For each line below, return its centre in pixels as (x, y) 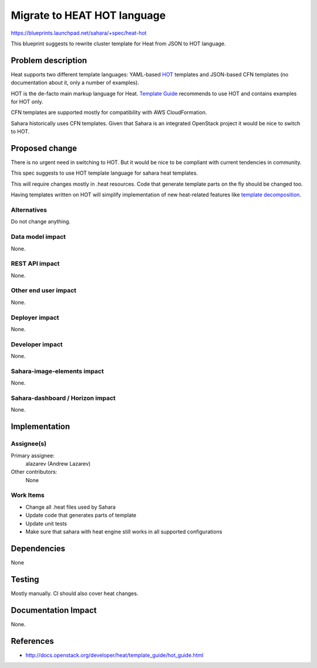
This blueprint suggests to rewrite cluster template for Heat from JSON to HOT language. (118, 44)
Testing (25, 579)
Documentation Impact (54, 610)
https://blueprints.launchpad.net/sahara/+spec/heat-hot (79, 33)
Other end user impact (43, 290)
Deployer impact (35, 318)
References (32, 641)
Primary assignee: (33, 455)
